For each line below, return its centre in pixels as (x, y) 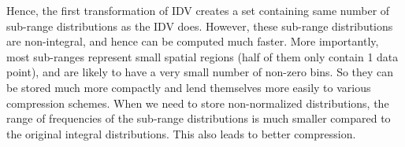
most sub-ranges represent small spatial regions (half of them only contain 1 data (202, 56)
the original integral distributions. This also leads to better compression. (181, 133)
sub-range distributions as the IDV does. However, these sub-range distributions (200, 26)
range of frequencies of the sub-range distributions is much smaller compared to (199, 118)
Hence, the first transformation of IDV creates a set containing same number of (198, 10)
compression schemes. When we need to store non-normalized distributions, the (198, 103)
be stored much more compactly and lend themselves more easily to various (189, 87)
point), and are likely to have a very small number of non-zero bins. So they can (200, 72)
